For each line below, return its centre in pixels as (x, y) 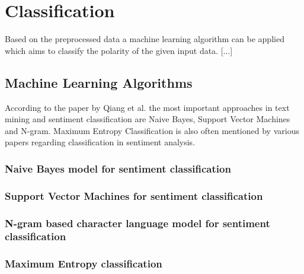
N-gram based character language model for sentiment (137, 223)
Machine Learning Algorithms (99, 82)
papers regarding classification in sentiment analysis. (100, 142)
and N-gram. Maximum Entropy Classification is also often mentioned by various (152, 130)
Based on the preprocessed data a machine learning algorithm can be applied (145, 39)
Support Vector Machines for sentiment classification (134, 195)
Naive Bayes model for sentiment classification (118, 168)
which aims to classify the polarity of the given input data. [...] (119, 50)
